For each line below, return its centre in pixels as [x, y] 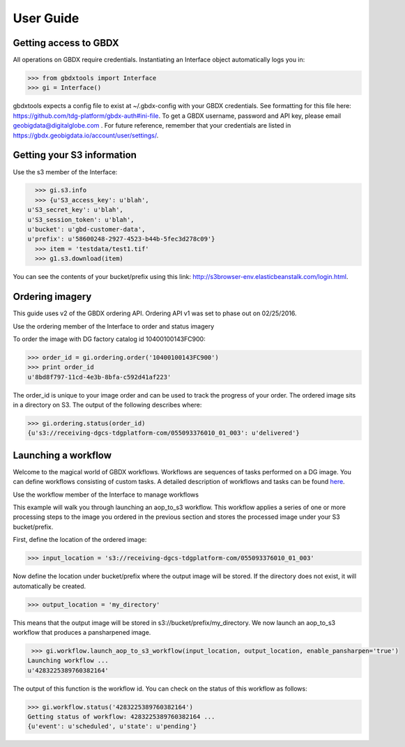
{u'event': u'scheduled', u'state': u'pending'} [112, 726]
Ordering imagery [52, 297]
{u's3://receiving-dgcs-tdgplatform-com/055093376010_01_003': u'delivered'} [163, 433]
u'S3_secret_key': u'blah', [75, 210]
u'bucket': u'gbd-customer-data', [86, 229]
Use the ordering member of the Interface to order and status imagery [114, 326]
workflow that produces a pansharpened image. [82, 632]
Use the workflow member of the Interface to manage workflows [106, 495]
